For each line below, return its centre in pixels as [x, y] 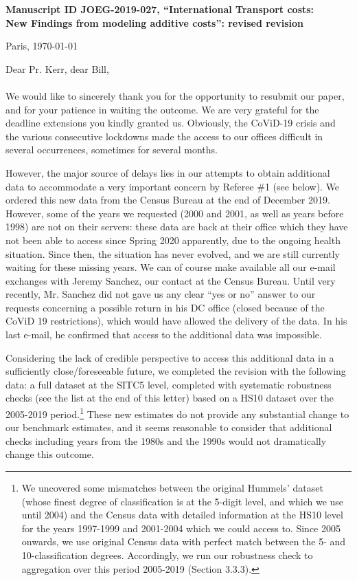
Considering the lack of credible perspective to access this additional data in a [170, 357]
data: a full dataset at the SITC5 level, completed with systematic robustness [169, 384]
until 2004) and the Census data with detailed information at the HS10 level [182, 515]
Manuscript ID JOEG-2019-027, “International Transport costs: [160, 9]
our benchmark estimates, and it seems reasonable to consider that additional [169, 427]
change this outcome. [50, 454]
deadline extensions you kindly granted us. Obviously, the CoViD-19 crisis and [171, 123]
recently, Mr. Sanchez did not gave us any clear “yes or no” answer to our [161, 294]
